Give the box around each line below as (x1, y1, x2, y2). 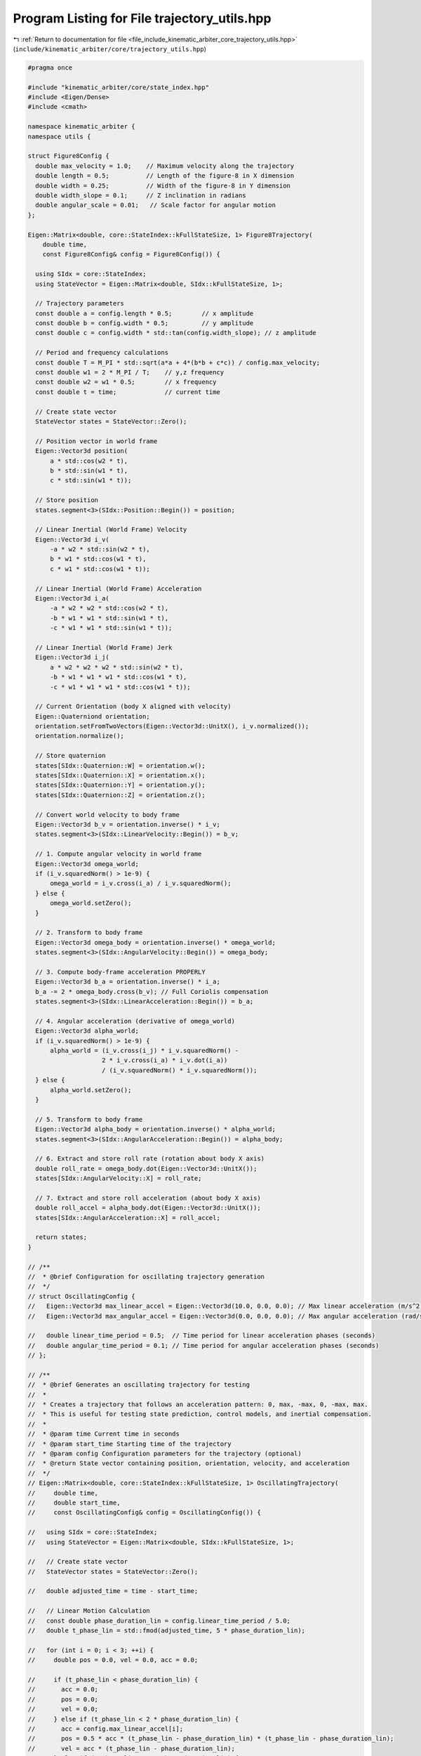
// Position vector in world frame (35, 437, 158, 445)
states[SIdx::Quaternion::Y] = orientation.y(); (35, 781, 206, 789)
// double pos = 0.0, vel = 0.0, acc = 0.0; (27, 1656, 199, 1664)
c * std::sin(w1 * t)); (50, 476, 132, 485)
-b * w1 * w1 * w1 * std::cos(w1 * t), (50, 673, 187, 681)
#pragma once (27, 63, 73, 72)
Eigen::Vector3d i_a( (35, 594, 110, 603)
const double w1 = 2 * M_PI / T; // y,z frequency (35, 369, 225, 376)
